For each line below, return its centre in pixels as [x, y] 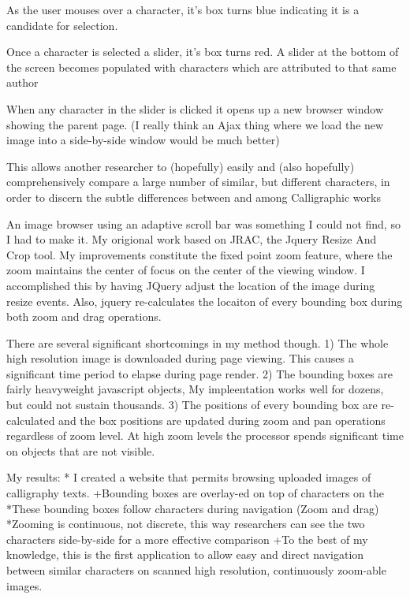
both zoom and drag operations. [84, 316]
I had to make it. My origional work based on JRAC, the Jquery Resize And [192, 239]
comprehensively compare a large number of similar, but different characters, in [198, 182]
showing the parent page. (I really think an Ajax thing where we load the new [195, 124]
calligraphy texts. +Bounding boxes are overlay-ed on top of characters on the [195, 493]
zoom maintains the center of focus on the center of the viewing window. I [186, 270]
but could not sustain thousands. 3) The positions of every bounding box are [192, 405]
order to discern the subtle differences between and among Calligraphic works [194, 197]
